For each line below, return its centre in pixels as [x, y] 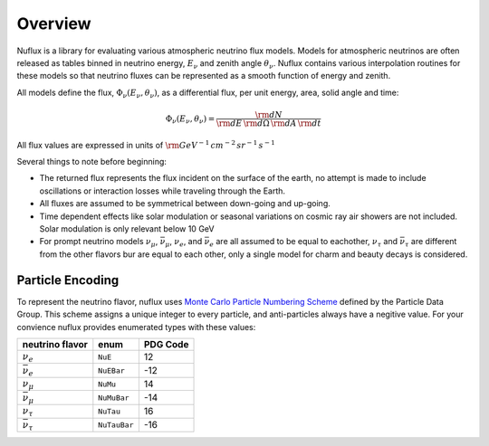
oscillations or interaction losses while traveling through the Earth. [162, 191]
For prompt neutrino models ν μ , [99, 242]
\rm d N [268, 114]
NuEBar [112, 370]
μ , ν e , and [183, 242]
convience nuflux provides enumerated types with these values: [136, 327]
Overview [54, 24]
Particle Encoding [68, 280]
